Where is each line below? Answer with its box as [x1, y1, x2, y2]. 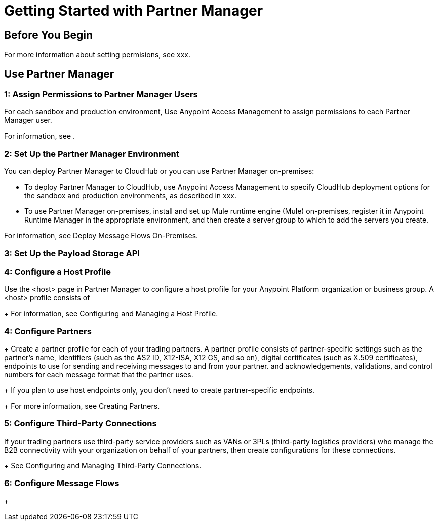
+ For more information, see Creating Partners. [4, 402, 160, 411]
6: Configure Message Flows [4, 478, 120, 489]
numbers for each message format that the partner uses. [4, 370, 193, 379]
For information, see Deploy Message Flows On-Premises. [4, 231, 198, 240]
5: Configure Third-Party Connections [4, 418, 157, 429]
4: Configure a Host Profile [4, 266, 111, 277]
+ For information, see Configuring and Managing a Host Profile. [4, 309, 218, 318]
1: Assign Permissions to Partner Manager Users [4, 89, 198, 100]
